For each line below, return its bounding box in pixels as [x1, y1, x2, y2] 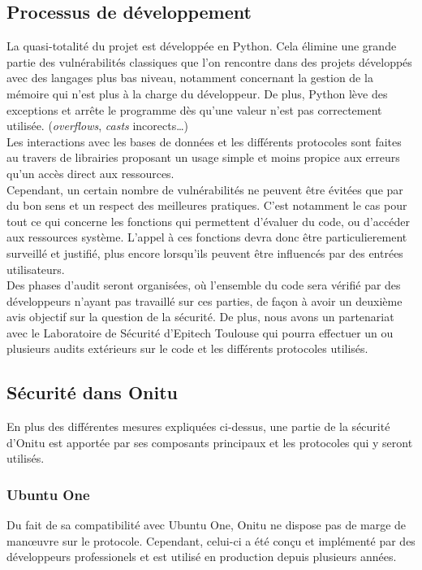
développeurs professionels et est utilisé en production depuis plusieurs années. [6, 548, 397, 565]
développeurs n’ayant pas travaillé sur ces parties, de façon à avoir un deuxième [6, 292, 403, 309]
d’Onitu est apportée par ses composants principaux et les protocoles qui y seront [6, 433, 413, 450]
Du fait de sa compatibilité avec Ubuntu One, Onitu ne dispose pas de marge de [6, 516, 407, 533]
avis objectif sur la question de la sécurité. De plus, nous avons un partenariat [6, 308, 394, 325]
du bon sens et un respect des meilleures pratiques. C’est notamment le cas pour [6, 197, 407, 214]
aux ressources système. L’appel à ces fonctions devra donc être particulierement [6, 228, 407, 246]
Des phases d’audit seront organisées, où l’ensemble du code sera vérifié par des [6, 276, 401, 294]
